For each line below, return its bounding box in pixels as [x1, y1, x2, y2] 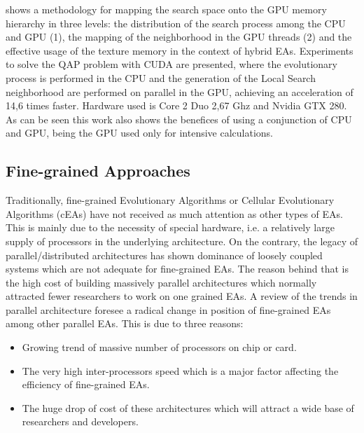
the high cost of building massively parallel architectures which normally [6, 275, 317, 289]
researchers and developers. [22, 414, 139, 429]
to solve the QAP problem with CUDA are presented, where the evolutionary [6, 57, 337, 71]
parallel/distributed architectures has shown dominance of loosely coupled [6, 247, 323, 262]
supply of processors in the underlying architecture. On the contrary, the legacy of [6, 233, 358, 248]
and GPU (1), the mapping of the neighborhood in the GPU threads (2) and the [6, 29, 352, 44]
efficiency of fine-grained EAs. [22, 377, 150, 392]
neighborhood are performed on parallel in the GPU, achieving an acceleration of [6, 84, 353, 99]
